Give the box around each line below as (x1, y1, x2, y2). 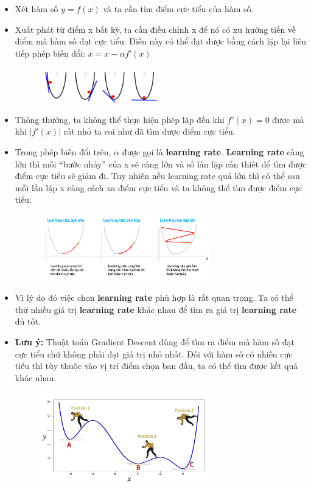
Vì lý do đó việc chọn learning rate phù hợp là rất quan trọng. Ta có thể (15, 291, 293, 304)
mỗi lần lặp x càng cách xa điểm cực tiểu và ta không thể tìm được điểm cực (15, 181, 302, 194)
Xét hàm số (15, 2, 58, 15)
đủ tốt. (15, 315, 41, 328)
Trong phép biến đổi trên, (15, 145, 111, 158)
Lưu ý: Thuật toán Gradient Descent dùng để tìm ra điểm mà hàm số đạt (15, 336, 295, 348)
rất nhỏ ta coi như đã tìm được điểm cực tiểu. (63, 125, 236, 138)
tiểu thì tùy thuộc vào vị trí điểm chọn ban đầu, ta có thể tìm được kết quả (15, 359, 298, 372)
